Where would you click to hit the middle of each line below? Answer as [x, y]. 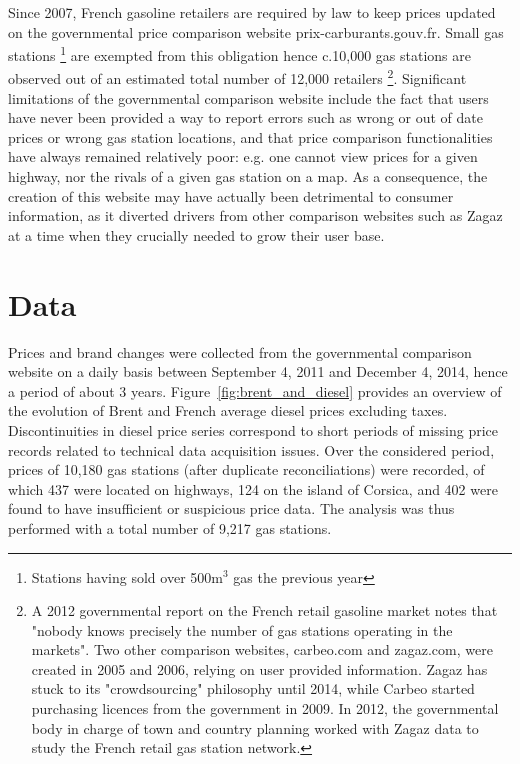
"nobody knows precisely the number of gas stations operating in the [242, 629]
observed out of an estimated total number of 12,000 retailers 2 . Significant [237, 77]
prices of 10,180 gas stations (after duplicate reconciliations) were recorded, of [246, 469]
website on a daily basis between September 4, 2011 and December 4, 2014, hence [258, 371]
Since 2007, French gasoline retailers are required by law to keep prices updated [252, 12]
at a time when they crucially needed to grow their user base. [196, 234]
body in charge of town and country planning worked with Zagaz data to [255, 727]
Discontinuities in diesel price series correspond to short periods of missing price [253, 429]
